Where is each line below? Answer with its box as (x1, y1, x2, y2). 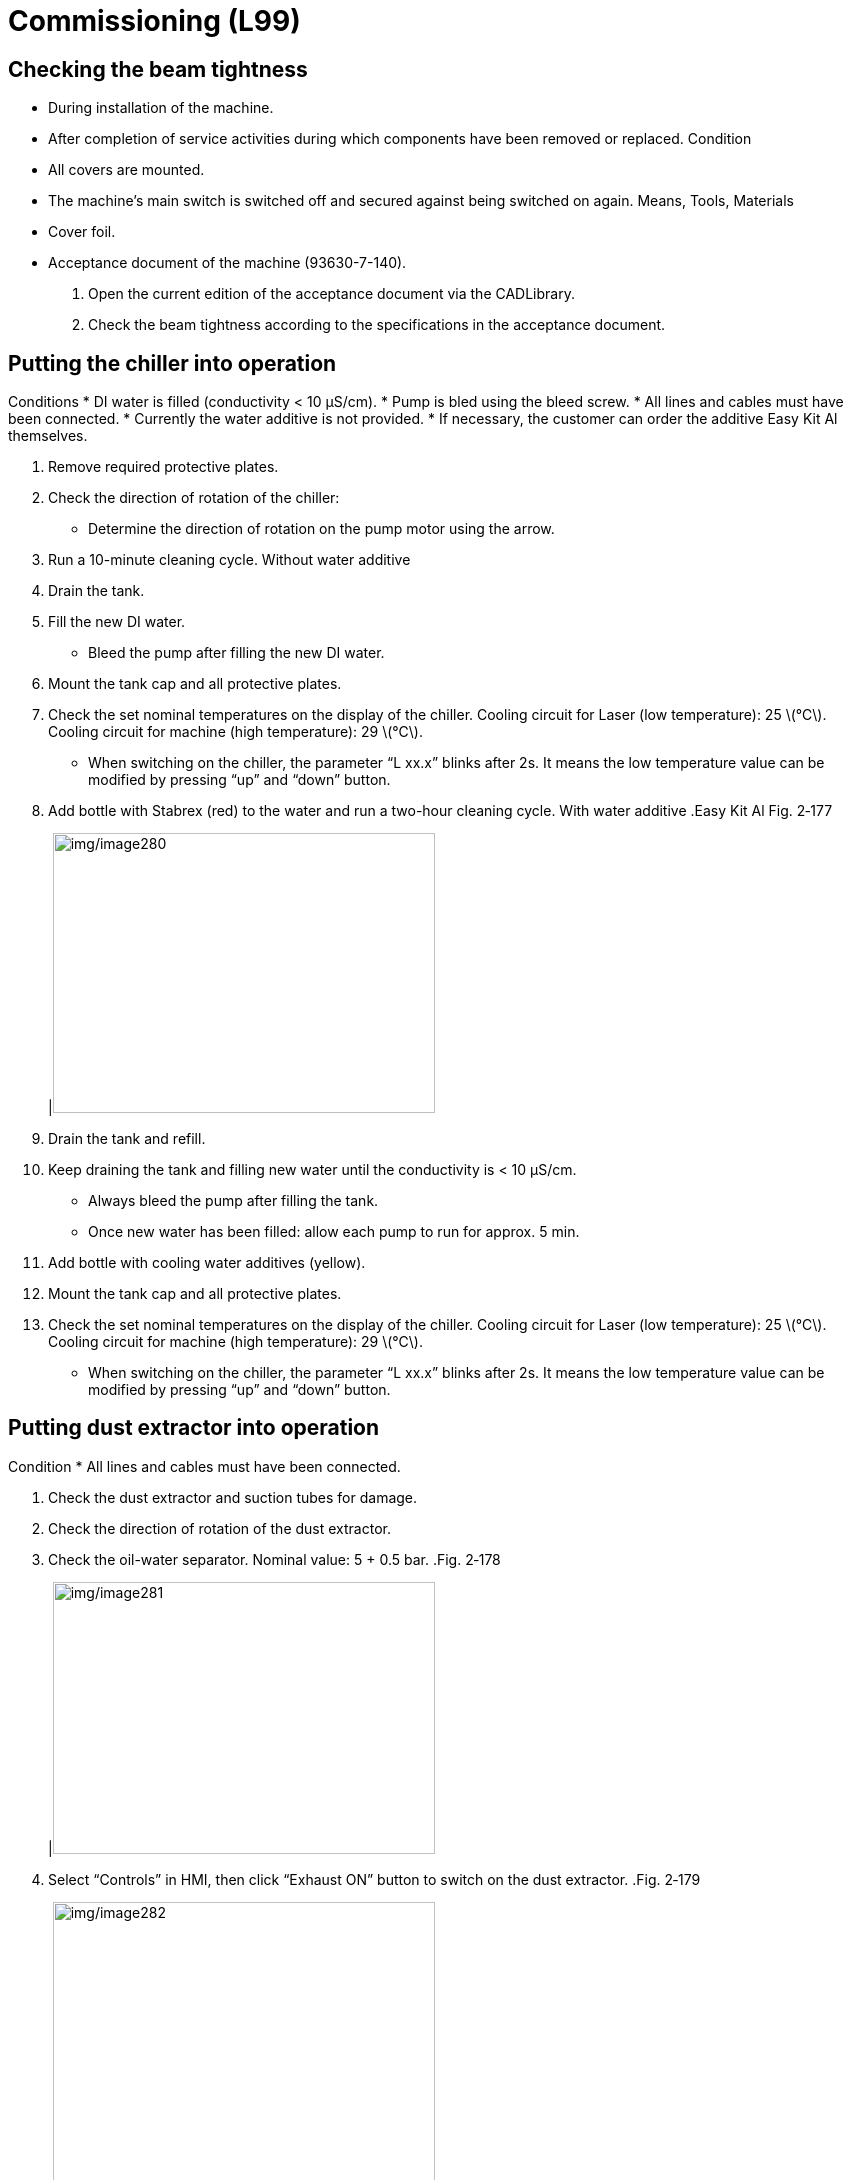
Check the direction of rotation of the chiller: (48, 489, 340, 507)
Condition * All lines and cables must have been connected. (8, 1457, 401, 1475)
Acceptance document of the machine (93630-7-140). (48, 254, 407, 272)
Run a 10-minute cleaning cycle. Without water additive (48, 551, 411, 569)
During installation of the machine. (48, 99, 274, 117)
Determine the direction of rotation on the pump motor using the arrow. (88, 520, 555, 538)
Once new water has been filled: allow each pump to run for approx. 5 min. (88, 1223, 580, 1241)
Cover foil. (48, 223, 116, 241)
